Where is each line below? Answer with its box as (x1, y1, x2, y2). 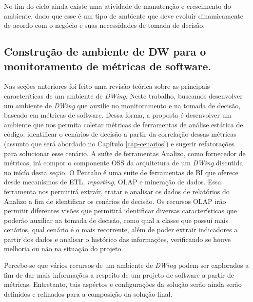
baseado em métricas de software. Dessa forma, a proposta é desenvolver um (4, 110, 232, 120)
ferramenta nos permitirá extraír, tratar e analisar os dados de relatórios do (4, 186, 230, 196)
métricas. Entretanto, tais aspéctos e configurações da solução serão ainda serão (4, 279, 242, 289)
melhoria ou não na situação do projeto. (4, 243, 123, 254)
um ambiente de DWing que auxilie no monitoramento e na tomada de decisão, (4, 100, 241, 110)
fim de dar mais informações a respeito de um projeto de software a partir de (4, 269, 234, 280)
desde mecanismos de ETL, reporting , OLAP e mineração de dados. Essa (4, 177, 221, 187)
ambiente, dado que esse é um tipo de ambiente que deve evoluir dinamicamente (4, 10, 243, 20)
